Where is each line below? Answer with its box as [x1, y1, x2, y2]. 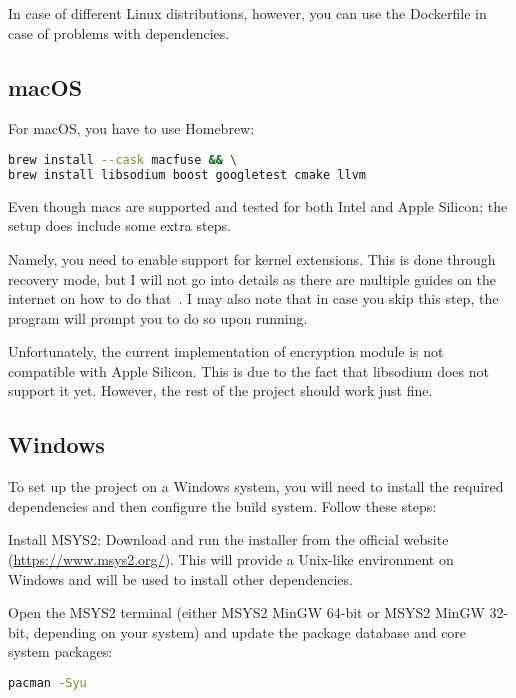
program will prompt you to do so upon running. [8, 307, 308, 328]
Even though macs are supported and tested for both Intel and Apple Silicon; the [8, 195, 508, 216]
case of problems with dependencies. [8, 22, 230, 43]
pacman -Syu [8, 676, 87, 691]
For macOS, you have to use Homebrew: [8, 118, 255, 139]
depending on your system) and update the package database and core [33, 621, 467, 642]
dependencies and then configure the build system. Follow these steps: [8, 495, 437, 516]
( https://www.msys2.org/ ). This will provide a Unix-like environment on [8, 549, 454, 570]
